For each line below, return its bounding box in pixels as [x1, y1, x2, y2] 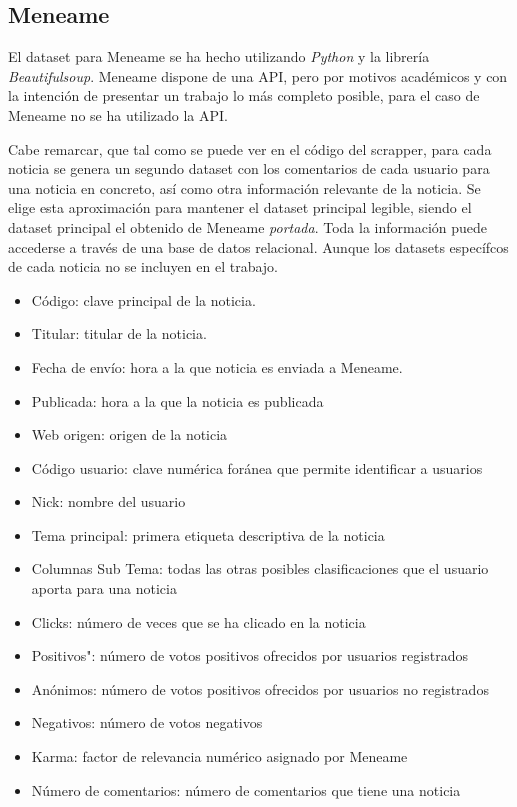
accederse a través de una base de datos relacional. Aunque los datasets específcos [8, 236, 509, 257]
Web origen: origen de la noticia [31, 424, 228, 445]
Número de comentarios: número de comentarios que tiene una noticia [31, 779, 461, 800]
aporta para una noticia [31, 578, 177, 599]
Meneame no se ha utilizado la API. [8, 104, 228, 125]
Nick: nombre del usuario [31, 491, 186, 512]
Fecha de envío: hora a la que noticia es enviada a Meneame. [31, 356, 403, 377]
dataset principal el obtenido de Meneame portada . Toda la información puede [8, 216, 488, 237]
